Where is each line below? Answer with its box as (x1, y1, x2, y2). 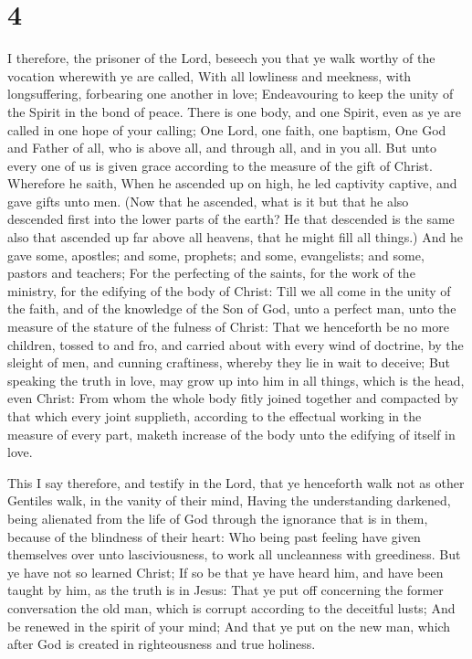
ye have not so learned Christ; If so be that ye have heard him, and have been (7, 562, 444, 581)
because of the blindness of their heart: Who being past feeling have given (7, 526, 421, 546)
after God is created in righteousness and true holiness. (7, 634, 316, 654)
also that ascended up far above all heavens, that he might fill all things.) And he (7, 228, 463, 247)
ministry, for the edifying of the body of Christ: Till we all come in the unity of (7, 281, 451, 300)
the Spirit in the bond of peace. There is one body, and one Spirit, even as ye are (7, 101, 461, 121)
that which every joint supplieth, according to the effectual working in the (7, 407, 422, 425)
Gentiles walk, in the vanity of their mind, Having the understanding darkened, (7, 491, 451, 510)
